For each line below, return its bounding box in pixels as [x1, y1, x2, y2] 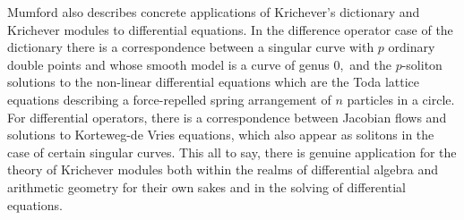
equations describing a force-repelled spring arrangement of [7, 89, 331, 108]
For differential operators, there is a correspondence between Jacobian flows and [7, 107, 447, 126]
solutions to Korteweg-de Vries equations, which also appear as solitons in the [7, 125, 434, 144]
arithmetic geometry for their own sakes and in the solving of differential [7, 177, 406, 196]
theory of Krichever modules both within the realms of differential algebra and [7, 160, 439, 179]
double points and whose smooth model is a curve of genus [7, 55, 330, 73]
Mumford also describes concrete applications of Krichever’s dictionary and [7, 3, 420, 21]
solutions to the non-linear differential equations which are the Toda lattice [7, 72, 420, 91]
